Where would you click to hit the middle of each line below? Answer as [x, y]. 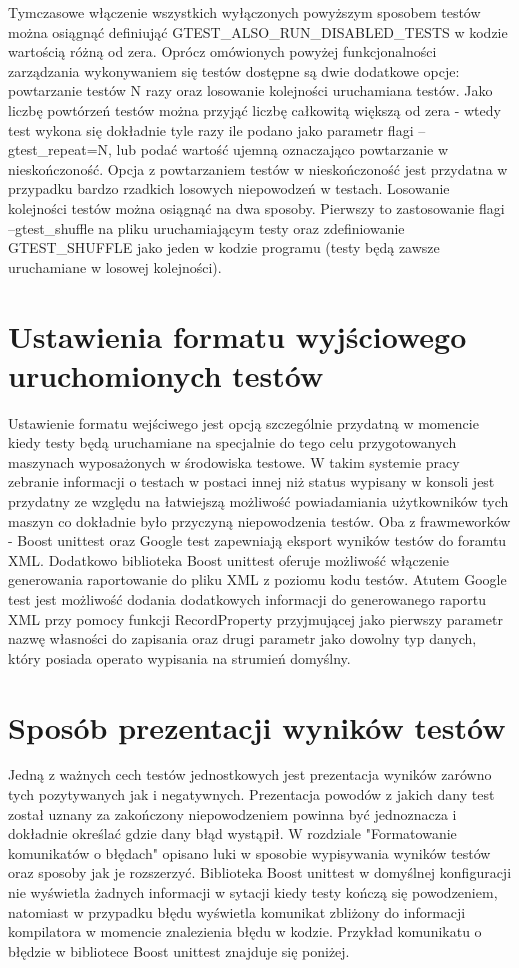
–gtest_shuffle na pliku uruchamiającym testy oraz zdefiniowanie [206, 227]
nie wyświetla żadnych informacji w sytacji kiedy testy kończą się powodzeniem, [253, 892]
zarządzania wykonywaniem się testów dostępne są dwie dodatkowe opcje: [234, 70]
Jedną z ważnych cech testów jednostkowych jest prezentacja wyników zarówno [250, 774]
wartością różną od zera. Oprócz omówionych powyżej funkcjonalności [222, 51]
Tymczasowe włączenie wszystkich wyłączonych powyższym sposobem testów [244, 12]
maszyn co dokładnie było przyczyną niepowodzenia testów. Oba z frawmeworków [259, 520]
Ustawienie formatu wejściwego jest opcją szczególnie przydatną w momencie [243, 422]
